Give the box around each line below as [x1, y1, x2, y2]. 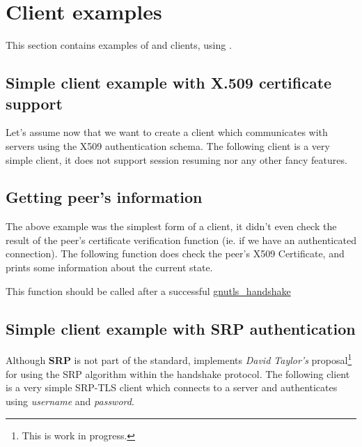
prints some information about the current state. [6, 260, 213, 275]
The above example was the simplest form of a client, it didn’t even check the [6, 219, 337, 234]
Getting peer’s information [6, 186, 203, 208]
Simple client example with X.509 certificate [6, 72, 332, 93]
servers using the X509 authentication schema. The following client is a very [6, 138, 330, 153]
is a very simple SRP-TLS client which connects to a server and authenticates [6, 380, 338, 395]
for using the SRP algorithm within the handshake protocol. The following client [6, 366, 350, 381]
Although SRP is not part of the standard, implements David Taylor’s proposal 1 [6, 351, 352, 368]
